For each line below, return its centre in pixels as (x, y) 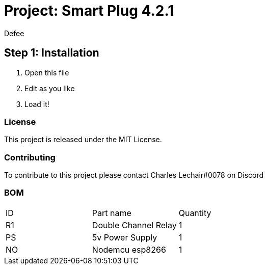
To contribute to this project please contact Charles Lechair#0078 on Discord (134, 175)
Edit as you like (50, 88)
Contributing (30, 157)
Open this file (47, 72)
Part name (112, 213)
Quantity (195, 213)
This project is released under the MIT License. (83, 140)
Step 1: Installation (52, 53)
